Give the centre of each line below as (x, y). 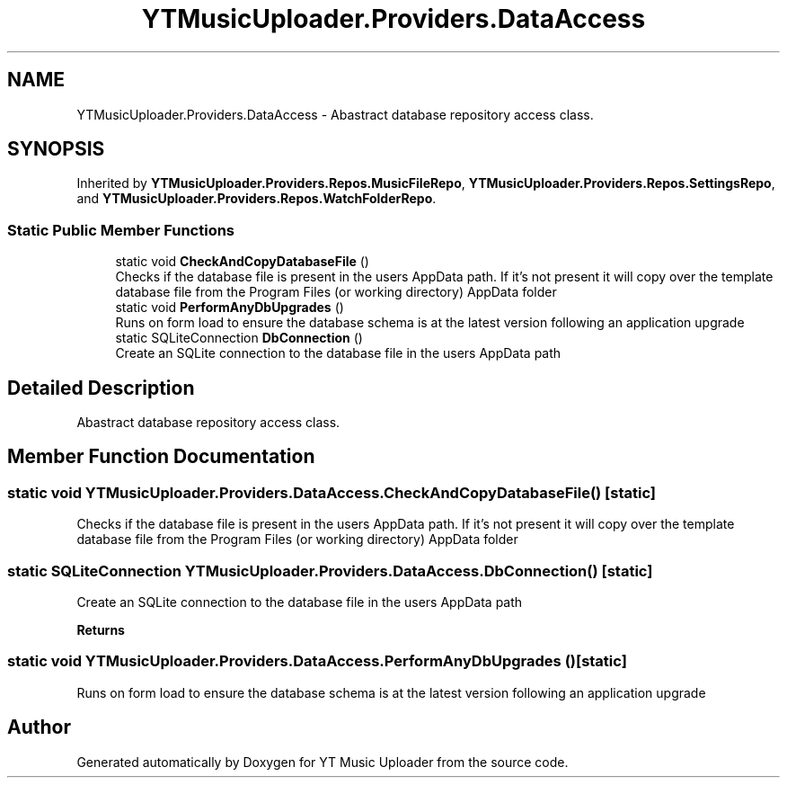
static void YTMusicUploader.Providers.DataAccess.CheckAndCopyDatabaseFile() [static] (332, 492)
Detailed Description (101, 388)
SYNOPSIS (56, 149)
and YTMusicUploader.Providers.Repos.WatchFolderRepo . (256, 199)
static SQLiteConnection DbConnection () (239, 338)
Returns (101, 630)
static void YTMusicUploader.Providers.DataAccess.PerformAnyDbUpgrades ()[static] (317, 661)
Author (39, 727)
